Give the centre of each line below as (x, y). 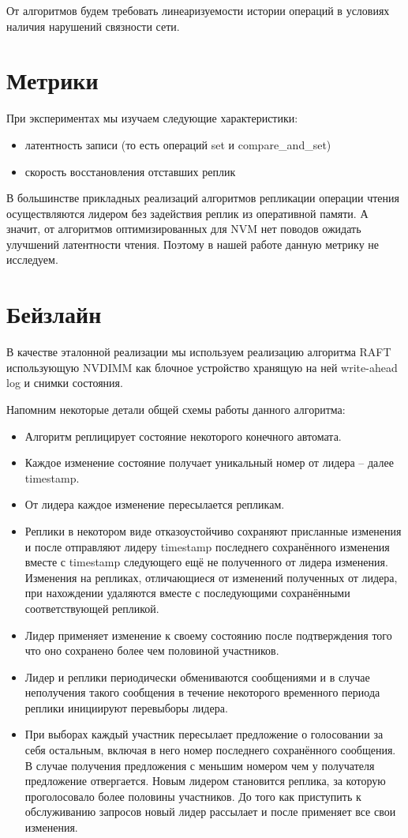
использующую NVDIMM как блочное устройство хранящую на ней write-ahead (202, 367)
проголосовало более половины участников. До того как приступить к (193, 796)
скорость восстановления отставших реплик (130, 171)
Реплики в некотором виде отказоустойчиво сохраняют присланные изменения (213, 530)
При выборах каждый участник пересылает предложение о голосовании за (204, 734)
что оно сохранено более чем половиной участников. (152, 650)
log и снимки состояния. (65, 383)
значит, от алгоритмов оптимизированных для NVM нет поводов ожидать (184, 229)
